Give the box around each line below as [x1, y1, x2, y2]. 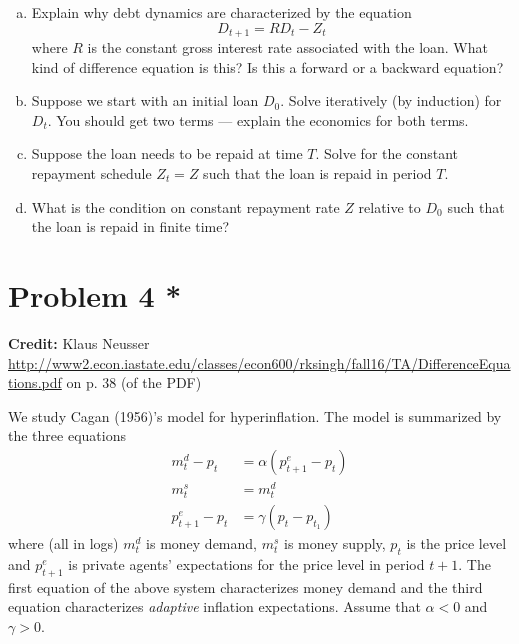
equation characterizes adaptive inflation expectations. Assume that [8, 596, 421, 617]
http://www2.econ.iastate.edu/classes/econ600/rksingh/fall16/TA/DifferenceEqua [8, 352, 511, 373]
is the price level [406, 533, 507, 554]
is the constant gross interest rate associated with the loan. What [87, 37, 488, 58]
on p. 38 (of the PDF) [66, 372, 202, 393]
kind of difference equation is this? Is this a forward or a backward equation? [31, 56, 504, 77]
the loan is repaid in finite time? [31, 216, 230, 237]
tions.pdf [8, 372, 62, 393]
